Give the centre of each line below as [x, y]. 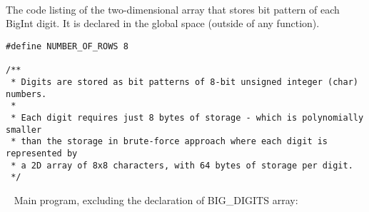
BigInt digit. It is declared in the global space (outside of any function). [163, 23]
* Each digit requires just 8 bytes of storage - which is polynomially [187, 118]
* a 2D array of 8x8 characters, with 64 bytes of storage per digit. [182, 165]
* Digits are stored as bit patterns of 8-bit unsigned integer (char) [184, 82]
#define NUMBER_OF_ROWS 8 [67, 47]
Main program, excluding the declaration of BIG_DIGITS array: [156, 200]
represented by [42, 153]
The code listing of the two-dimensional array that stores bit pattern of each [173, 9]
